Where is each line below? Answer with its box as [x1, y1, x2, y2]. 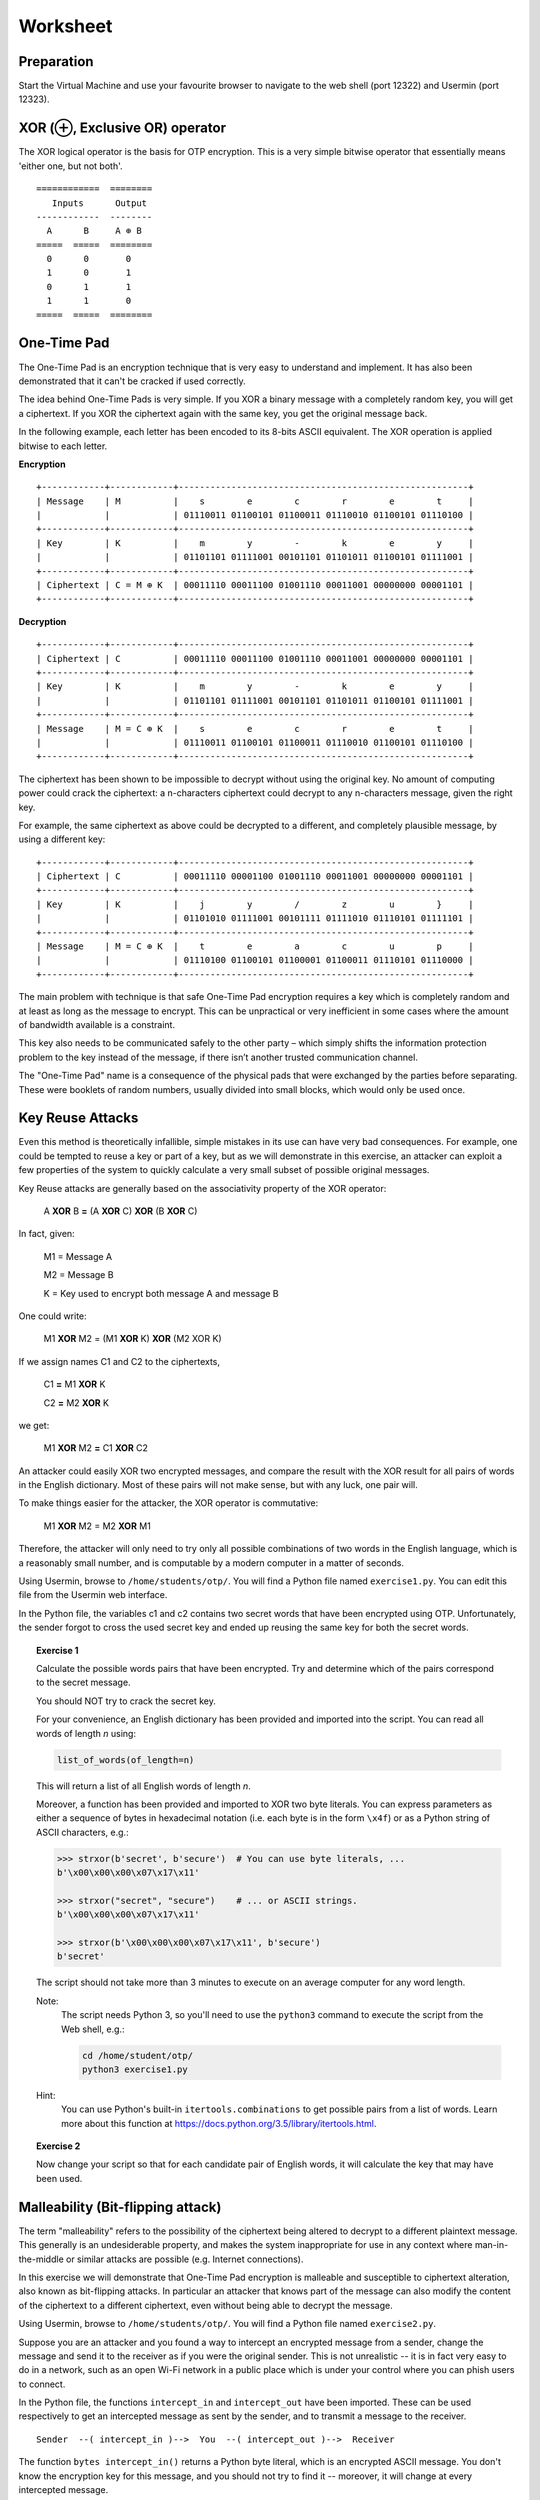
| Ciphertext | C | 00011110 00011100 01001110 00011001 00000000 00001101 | [36, 653, 474, 664]
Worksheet [18, 15, 113, 37]
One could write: [18, 1310, 87, 1322]
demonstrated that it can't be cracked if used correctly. [18, 375, 247, 387]
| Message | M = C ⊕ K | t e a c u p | [36, 941, 474, 952]
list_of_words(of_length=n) [56, 1754, 195, 1765]
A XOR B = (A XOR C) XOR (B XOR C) [43, 1205, 198, 1217]
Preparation [18, 53, 94, 70]
